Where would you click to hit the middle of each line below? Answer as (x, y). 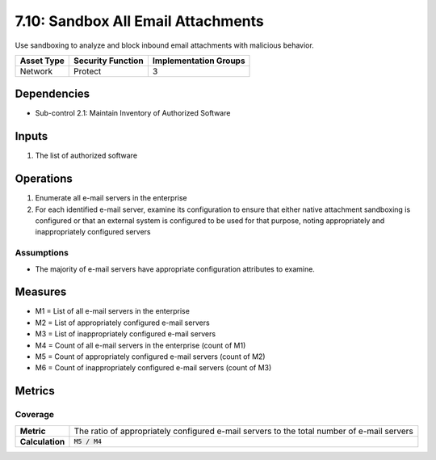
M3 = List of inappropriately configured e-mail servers (126, 334)
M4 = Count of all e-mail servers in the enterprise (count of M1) (140, 345)
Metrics (35, 391)
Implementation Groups (199, 61)
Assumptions (42, 253)
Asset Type (42, 61)
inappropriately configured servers (93, 232)
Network (36, 71)
